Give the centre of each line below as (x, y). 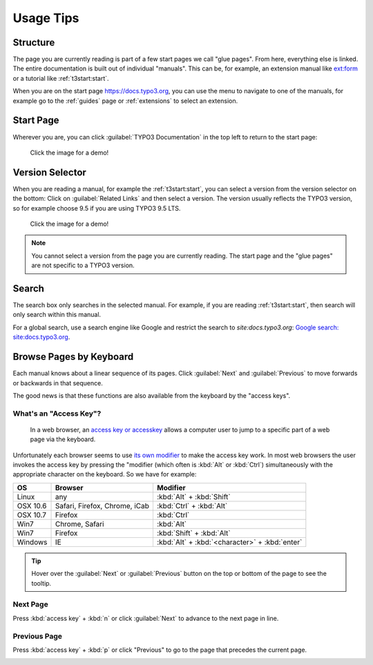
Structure (34, 42)
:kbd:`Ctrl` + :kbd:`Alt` (192, 505)
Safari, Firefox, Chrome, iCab (102, 505)
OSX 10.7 (32, 514)
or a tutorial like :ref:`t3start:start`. (61, 78)
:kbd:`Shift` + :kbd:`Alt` (193, 533)
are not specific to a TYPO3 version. (83, 265)
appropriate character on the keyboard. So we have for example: (105, 474)
